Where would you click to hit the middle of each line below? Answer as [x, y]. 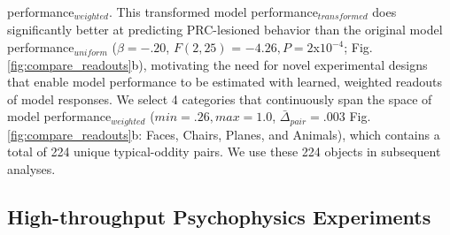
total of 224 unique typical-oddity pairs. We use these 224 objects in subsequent [224, 152]
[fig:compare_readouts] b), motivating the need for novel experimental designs [217, 64]
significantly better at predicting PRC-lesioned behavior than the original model [225, 30]
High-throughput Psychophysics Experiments [219, 217]
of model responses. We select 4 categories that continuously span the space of [220, 99]
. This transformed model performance [213, 11]
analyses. [31, 169]
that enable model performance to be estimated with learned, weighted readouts [225, 82]
